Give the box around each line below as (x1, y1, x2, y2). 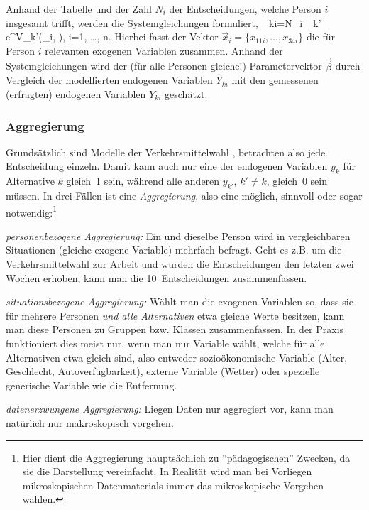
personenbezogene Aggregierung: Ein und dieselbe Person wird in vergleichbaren (6, 228, 351, 243)
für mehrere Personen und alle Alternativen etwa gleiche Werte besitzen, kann (6, 308, 345, 322)
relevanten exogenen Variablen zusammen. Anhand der (45, 43, 283, 58)
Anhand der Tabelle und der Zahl (6, 1, 152, 16)
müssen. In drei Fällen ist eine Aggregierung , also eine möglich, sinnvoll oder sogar (6, 188, 363, 202)
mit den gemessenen (231, 72, 319, 87)
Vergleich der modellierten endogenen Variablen (6, 72, 213, 87)
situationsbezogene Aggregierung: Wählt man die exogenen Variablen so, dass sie (6, 294, 353, 309)
